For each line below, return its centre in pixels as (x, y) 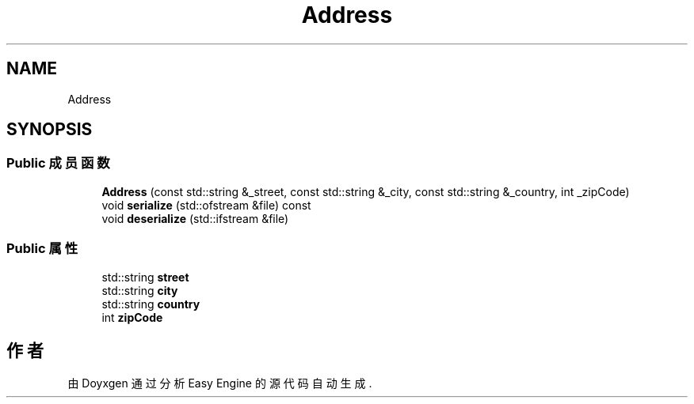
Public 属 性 (42, 249)
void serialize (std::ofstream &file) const (206, 205)
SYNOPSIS (50, 130)
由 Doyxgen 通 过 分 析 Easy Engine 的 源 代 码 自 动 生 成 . (220, 383)
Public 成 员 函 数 (58, 163)
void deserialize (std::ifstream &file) (195, 218)
